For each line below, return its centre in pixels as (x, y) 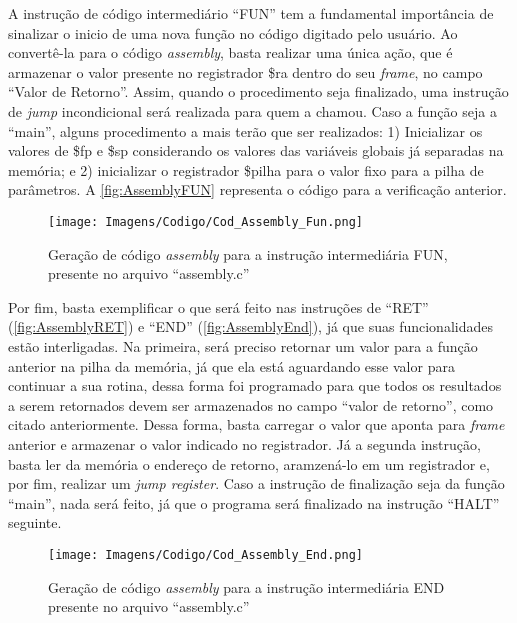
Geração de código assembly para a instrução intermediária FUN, (248, 253)
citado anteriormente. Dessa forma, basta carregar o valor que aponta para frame (256, 424)
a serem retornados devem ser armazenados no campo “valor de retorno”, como (251, 404)
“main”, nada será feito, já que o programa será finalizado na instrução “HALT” (254, 502)
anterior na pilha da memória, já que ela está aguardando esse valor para (231, 365)
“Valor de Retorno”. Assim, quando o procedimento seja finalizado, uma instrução (258, 91)
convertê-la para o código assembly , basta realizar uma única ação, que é (230, 52)
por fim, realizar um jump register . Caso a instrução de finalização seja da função (256, 483)
